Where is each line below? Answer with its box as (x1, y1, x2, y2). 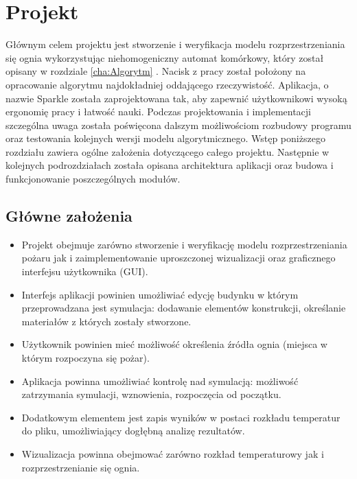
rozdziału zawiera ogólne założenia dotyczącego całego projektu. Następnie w (5, 144, 330, 159)
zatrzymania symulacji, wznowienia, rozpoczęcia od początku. (21, 387, 281, 401)
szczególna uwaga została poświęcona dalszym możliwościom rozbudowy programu (5, 117, 352, 132)
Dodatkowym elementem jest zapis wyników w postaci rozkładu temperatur (21, 410, 341, 424)
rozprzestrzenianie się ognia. (21, 460, 140, 474)
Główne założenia (5, 205, 133, 226)
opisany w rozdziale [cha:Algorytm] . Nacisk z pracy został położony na (5, 64, 306, 78)
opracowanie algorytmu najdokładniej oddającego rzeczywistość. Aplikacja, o (5, 77, 329, 91)
